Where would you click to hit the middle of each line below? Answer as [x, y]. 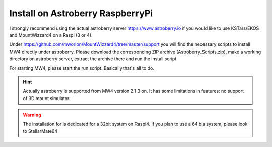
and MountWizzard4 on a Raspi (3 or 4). [51, 35]
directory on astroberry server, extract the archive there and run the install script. [94, 59]
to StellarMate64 [40, 131]
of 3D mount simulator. [47, 98]
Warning [32, 115]
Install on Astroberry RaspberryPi [81, 13]
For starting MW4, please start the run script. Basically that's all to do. [82, 68]
